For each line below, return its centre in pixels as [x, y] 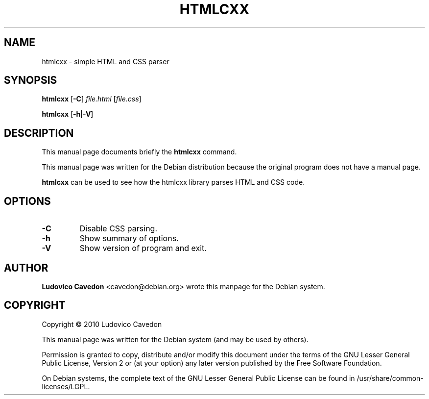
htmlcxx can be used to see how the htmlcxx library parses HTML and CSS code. [173, 182]
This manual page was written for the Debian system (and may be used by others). [175, 339]
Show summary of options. [129, 238]
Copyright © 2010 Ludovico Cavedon [102, 324]
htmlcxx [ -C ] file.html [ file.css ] [92, 99]
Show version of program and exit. [143, 248]
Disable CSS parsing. [119, 229]
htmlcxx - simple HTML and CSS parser [106, 61]
